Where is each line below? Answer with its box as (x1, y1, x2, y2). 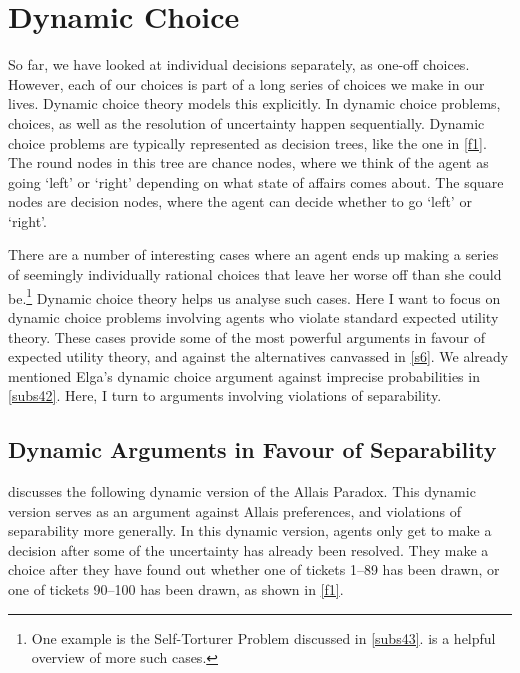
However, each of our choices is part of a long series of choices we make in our (8, 73, 485, 94)
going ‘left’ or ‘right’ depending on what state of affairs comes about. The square (8, 171, 504, 192)
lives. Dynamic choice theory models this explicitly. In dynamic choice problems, (8, 93, 501, 114)
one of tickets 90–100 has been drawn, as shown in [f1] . (8, 579, 344, 600)
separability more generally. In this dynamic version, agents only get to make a (8, 520, 492, 541)
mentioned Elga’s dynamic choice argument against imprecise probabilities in (8, 365, 480, 386)
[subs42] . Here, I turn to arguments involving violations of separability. (8, 385, 442, 406)
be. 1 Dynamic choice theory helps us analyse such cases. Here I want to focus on (8, 284, 501, 308)
